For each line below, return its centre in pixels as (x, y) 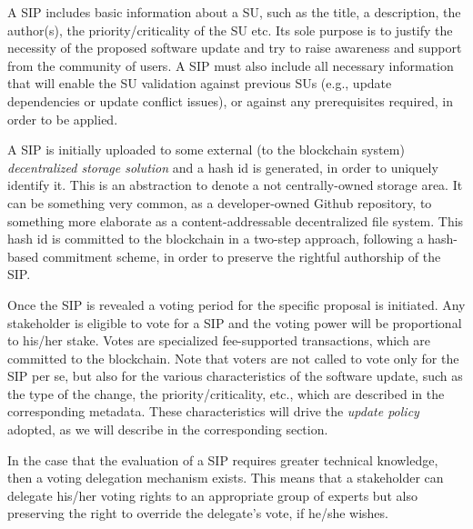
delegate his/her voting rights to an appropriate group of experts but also (212, 495)
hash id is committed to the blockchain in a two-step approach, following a (216, 239)
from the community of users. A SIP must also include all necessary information (231, 65)
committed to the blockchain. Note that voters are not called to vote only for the (233, 358)
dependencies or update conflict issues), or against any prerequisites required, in (231, 100)
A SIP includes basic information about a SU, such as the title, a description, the (234, 12)
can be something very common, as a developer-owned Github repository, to (220, 202)
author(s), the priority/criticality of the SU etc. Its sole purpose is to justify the (230, 30)
